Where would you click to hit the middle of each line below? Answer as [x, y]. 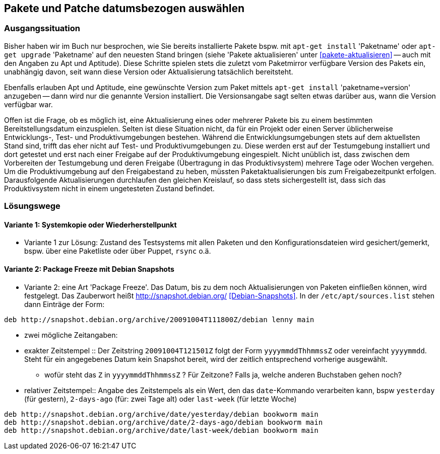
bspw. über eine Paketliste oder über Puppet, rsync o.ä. [118, 251]
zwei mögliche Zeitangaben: [71, 335]
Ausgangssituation [42, 28]
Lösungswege [32, 206]
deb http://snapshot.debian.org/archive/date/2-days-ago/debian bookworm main [164, 422]
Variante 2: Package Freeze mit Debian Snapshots [89, 269]
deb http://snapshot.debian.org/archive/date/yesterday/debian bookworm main [161, 414]
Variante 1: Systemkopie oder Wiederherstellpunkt [90, 224]
